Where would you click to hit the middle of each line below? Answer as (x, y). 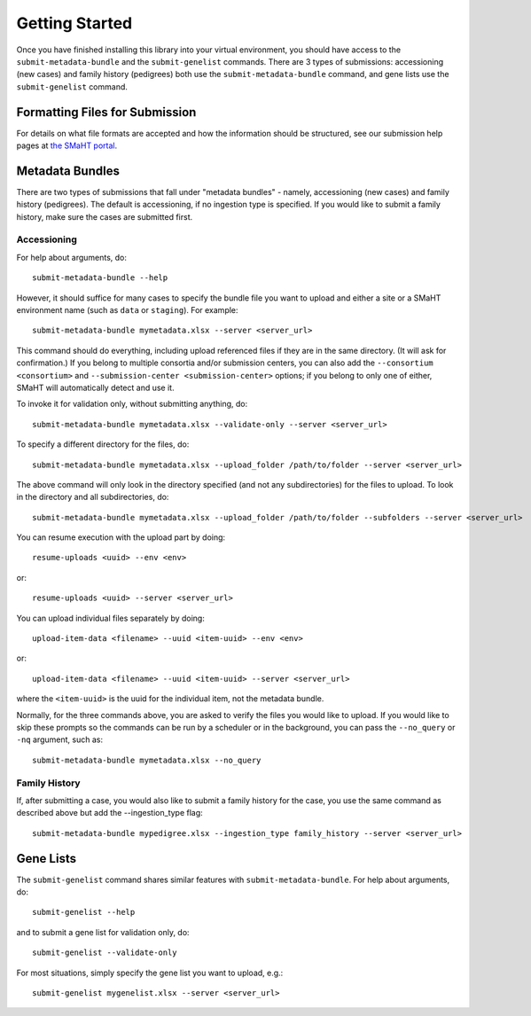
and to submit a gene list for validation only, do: (103, 932)
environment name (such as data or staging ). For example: (127, 310)
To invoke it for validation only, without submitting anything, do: (132, 404)
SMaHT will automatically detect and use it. (95, 387)
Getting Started (74, 23)
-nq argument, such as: (60, 739)
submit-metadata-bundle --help (100, 278)
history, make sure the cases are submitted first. (105, 216)
